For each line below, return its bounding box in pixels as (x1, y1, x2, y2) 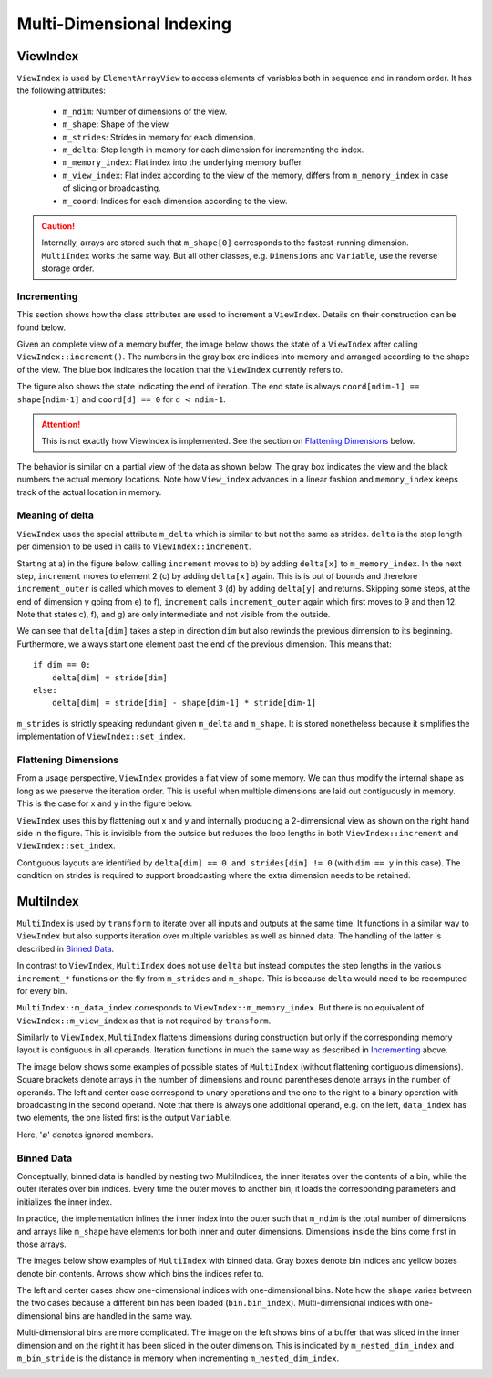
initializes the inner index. (16, 1196, 113, 1207)
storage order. (41, 263, 95, 274)
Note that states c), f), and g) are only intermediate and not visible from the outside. (16, 609, 331, 620)
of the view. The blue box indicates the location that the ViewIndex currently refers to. (16, 364, 343, 375)
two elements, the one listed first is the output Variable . (16, 1113, 232, 1124)
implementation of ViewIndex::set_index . (16, 730, 186, 742)
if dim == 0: (33, 659, 91, 670)
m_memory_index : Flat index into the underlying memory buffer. (62, 157, 304, 168)
